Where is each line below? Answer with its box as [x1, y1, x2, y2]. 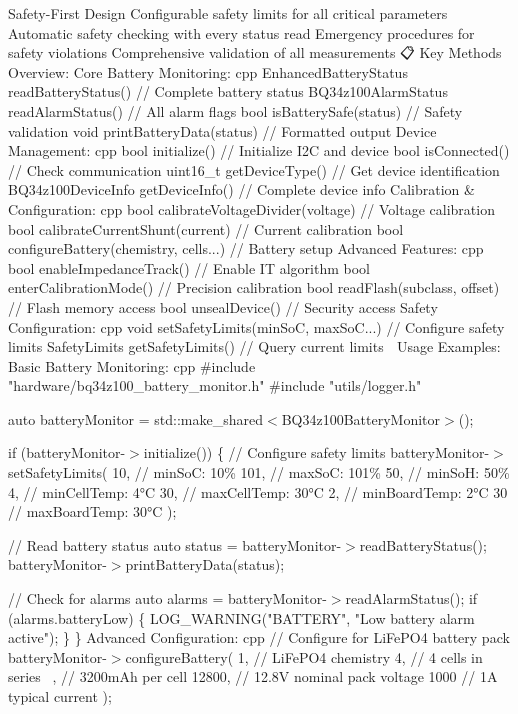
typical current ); [8, 686, 112, 706]
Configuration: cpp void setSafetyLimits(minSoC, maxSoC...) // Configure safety [8, 316, 505, 337]
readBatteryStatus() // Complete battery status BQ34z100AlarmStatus [8, 81, 448, 102]
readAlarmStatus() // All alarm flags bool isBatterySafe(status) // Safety [8, 100, 463, 121]
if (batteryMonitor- [8, 442, 126, 463]
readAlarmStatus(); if [345, 588, 478, 609]
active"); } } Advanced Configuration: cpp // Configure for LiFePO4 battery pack [8, 627, 510, 648]
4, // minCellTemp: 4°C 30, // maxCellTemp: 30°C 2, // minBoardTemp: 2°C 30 [8, 481, 508, 502]
